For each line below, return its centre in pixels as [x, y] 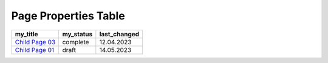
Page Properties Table [68, 16]
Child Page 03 [35, 42]
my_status [77, 34]
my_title [27, 34]
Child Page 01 [35, 50]
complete [76, 42]
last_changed [119, 34]
